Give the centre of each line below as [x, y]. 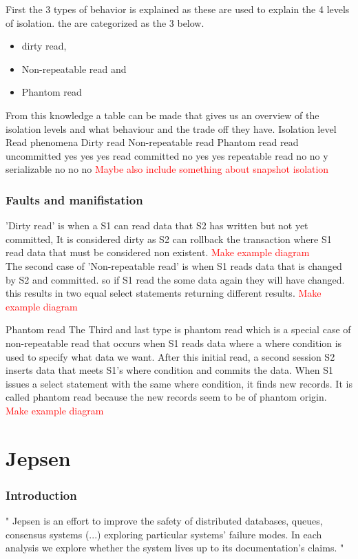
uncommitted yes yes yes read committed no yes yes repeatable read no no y [167, 155]
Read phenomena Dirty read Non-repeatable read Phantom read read [152, 142]
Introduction [41, 495]
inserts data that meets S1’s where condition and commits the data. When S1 [170, 370]
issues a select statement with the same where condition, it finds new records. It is [179, 383]
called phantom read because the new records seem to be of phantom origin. [166, 397]
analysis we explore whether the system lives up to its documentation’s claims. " [175, 548]
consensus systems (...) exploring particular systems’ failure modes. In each [164, 534]
